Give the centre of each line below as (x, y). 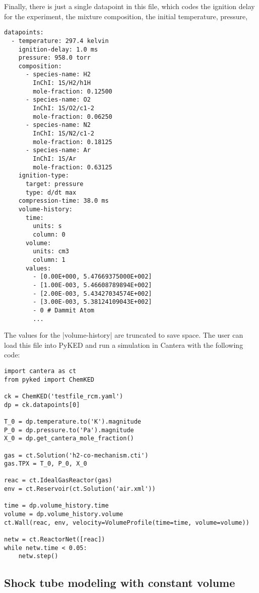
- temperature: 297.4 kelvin (60, 41)
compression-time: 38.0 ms (63, 201)
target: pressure (54, 184)
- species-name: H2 (58, 75)
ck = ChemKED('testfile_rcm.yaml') (64, 396)
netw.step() (38, 556)
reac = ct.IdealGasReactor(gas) (58, 481)
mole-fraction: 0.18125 (73, 142)
